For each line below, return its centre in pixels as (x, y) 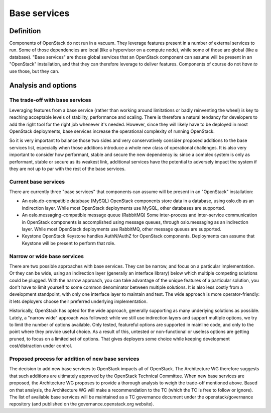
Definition (25, 31)
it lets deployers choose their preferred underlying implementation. (79, 301)
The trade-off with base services (50, 100)
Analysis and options (43, 86)
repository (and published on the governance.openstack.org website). (82, 404)
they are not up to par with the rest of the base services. (67, 169)
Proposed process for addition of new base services (74, 359)
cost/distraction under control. (41, 346)
